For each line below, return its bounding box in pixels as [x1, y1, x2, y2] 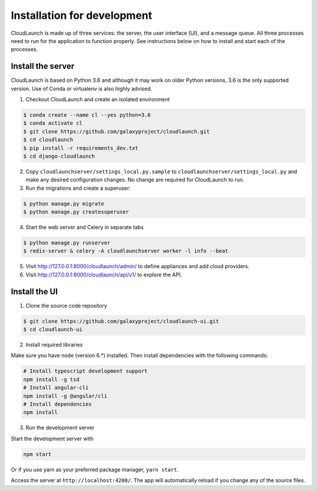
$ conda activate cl [23, 120, 82, 127]
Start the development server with [11, 435, 94, 442]
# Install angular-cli [23, 384, 89, 391]
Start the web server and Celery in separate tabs [25, 224, 144, 231]
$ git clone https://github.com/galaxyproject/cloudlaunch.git [23, 128, 210, 135]
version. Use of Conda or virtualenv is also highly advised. [11, 85, 153, 92]
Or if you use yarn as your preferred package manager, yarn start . [11, 466, 179, 473]
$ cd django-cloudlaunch [23, 153, 95, 159]
